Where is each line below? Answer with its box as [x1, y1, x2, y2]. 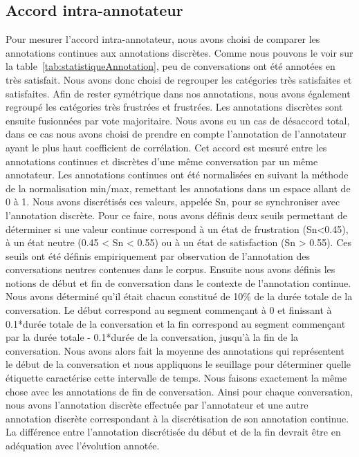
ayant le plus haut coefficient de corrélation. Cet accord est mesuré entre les [6, 140, 327, 154]
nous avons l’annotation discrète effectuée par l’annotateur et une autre [6, 398, 309, 412]
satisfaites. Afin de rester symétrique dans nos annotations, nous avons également [6, 86, 351, 100]
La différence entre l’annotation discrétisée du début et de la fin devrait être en [6, 425, 341, 439]
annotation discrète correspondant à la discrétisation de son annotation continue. [6, 411, 349, 425]
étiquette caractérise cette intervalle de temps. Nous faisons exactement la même [6, 371, 347, 385]
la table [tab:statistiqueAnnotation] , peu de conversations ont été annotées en [6, 59, 335, 73]
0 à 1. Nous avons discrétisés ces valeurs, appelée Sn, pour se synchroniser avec [6, 194, 340, 209]
